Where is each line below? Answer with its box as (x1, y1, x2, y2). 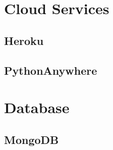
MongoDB (4, 131, 59, 147)
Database (4, 97, 70, 118)
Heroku (4, 32, 44, 48)
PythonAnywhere (4, 62, 97, 78)
